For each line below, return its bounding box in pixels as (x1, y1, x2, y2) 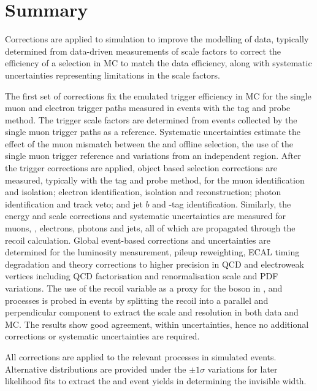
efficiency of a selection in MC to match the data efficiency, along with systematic (5, 56, 312, 69)
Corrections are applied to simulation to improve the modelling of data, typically (5, 33, 309, 45)
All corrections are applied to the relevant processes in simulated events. (5, 350, 277, 363)
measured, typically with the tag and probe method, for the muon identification (5, 173, 305, 186)
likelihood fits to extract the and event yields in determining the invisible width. (5, 374, 307, 387)
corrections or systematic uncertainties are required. (5, 330, 200, 343)
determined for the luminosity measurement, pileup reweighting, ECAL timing (5, 246, 300, 258)
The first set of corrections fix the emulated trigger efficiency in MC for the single (5, 89, 311, 102)
